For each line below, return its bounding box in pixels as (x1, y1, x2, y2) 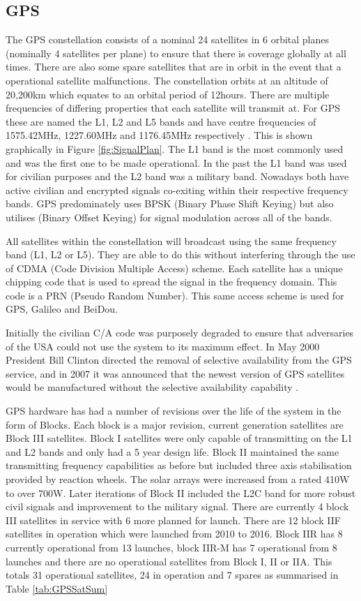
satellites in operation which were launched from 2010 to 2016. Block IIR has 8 (6, 526, 343, 541)
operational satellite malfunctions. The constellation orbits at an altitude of (6, 73, 328, 87)
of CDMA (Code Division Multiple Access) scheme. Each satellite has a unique (6, 260, 343, 275)
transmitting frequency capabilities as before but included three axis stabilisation (6, 458, 352, 473)
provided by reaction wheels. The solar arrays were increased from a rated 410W (6, 472, 350, 487)
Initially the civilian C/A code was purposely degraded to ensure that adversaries (6, 325, 354, 340)
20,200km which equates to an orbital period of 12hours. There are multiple (6, 87, 330, 101)
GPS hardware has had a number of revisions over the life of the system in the (6, 403, 341, 418)
